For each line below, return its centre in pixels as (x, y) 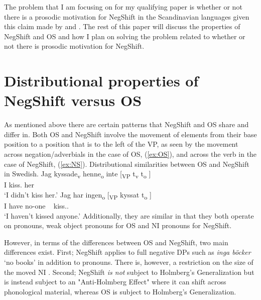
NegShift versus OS (73, 100)
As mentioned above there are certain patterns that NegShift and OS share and (126, 124)
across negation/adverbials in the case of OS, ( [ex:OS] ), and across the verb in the (130, 154)
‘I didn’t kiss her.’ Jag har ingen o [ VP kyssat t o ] (78, 195)
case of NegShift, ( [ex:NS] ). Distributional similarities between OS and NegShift (127, 164)
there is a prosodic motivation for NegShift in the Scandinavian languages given (127, 16)
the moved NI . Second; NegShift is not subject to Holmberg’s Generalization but (129, 272)
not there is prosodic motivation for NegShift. (74, 46)
